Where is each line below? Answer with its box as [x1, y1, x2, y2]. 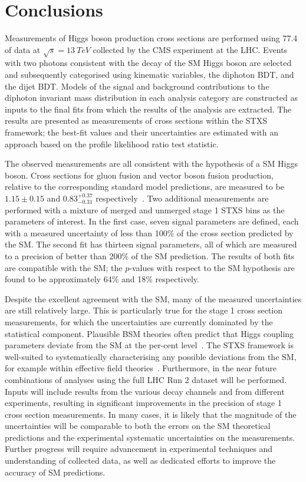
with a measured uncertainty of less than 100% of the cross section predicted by [5, 226, 294, 239]
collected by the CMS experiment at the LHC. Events [93, 43, 288, 55]
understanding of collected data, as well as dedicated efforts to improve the [5, 454, 276, 467]
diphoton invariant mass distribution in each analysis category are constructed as [5, 91, 298, 104]
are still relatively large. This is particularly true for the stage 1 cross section [5, 304, 282, 316]
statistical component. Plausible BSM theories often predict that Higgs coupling [5, 327, 294, 339]
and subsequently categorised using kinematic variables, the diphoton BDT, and [5, 68, 294, 81]
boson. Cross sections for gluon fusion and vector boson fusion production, [5, 169, 274, 181]
